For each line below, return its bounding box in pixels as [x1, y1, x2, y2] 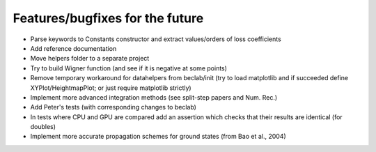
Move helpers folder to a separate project [30, 54, 150, 63]
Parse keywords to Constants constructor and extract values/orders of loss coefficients [30, 35, 281, 43]
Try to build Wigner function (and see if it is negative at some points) [30, 63, 228, 73]
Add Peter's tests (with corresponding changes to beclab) [30, 103, 196, 112]
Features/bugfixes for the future [13, 10, 204, 26]
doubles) [30, 123, 56, 131]
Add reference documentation [30, 44, 117, 52]
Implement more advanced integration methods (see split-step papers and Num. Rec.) [30, 93, 278, 101]
